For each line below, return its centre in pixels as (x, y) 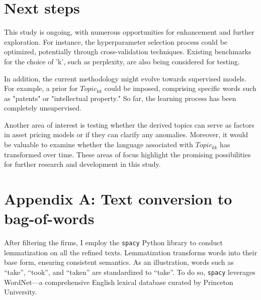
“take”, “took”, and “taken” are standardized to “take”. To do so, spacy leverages (130, 272)
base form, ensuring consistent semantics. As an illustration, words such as (119, 262)
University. (21, 292)
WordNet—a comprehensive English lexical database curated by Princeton (119, 282)
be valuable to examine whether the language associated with (99, 144)
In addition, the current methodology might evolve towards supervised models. (125, 78)
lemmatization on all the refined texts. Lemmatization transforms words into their (131, 252)
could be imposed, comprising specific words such (180, 88)
